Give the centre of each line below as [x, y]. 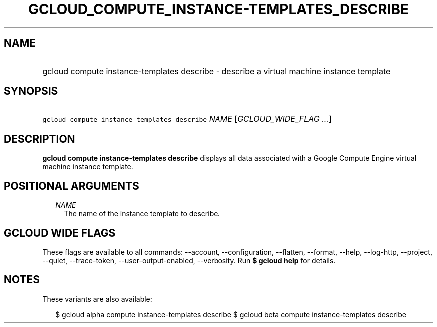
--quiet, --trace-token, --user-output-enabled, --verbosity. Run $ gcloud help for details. [189, 260]
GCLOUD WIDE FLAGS [60, 233]
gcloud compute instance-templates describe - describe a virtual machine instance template [217, 71]
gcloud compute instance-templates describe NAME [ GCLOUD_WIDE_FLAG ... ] [187, 119]
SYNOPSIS [31, 91]
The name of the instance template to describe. [142, 214]
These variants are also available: [97, 299]
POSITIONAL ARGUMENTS [72, 186]
